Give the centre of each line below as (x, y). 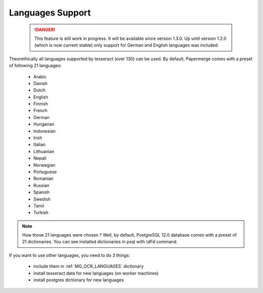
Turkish (41, 213)
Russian (41, 185)
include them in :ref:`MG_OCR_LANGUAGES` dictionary (88, 266)
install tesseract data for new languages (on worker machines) (96, 273)
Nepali (40, 158)
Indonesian (45, 131)
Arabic (40, 77)
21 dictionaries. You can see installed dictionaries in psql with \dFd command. (100, 242)
